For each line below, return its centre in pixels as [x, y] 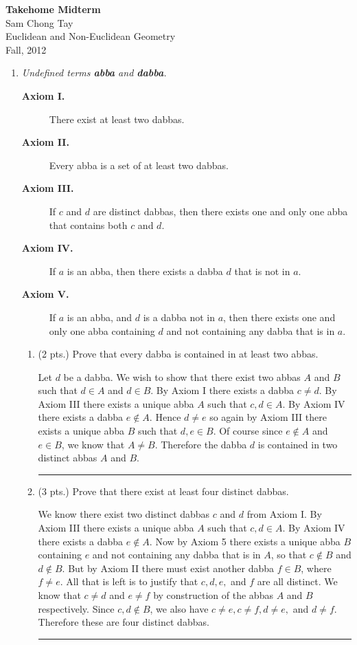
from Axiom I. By [284, 514]
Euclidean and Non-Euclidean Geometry [91, 36]
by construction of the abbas [213, 595]
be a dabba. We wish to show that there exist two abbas [182, 376]
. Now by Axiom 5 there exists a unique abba [245, 541]
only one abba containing [102, 330]
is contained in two [298, 444]
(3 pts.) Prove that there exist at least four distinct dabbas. [163, 491]
